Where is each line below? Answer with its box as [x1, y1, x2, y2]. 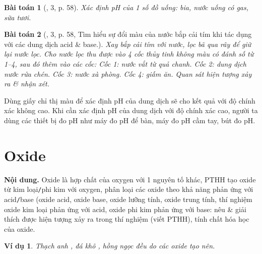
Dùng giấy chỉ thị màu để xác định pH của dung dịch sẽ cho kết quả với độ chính [4, 95, 255, 106]
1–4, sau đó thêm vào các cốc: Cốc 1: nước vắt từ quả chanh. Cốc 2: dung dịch [4, 58, 246, 69]
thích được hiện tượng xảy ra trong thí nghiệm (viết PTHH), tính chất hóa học [4, 214, 249, 224]
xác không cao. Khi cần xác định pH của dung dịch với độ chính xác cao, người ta [4, 105, 258, 116]
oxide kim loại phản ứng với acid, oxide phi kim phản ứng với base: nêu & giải [4, 204, 246, 214]
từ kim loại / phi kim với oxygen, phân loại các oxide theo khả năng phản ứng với [4, 184, 253, 194]
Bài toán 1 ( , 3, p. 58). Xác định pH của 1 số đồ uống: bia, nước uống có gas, [4, 2, 249, 12]
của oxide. [4, 223, 35, 234]
